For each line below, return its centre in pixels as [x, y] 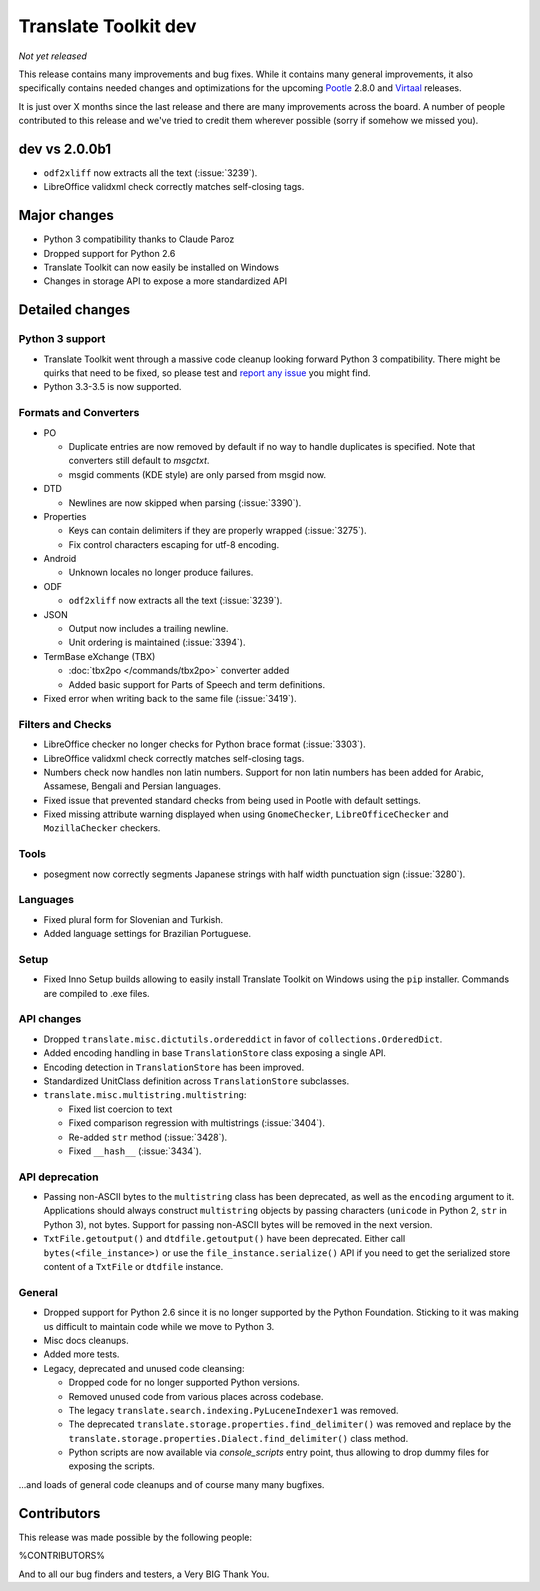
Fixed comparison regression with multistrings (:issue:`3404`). [196, 1123]
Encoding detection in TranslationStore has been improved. [174, 1067]
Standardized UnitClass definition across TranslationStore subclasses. [196, 1081]
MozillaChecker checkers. [102, 828]
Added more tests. [81, 1354]
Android [60, 559]
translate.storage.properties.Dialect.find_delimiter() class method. [238, 1438]
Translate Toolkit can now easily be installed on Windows [161, 267]
